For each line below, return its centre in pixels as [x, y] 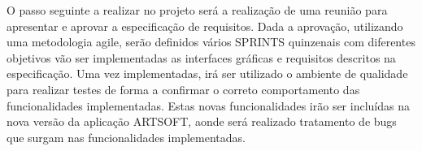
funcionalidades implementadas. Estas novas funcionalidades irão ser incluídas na [208, 105]
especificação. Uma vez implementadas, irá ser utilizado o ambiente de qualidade [207, 73]
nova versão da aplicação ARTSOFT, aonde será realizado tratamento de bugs [202, 121]
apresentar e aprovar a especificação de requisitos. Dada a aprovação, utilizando [205, 26]
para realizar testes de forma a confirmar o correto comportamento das [183, 89]
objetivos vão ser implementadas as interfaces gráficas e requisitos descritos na [201, 57]
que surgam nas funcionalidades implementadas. [126, 137]
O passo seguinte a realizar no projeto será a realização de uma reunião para [197, 10]
